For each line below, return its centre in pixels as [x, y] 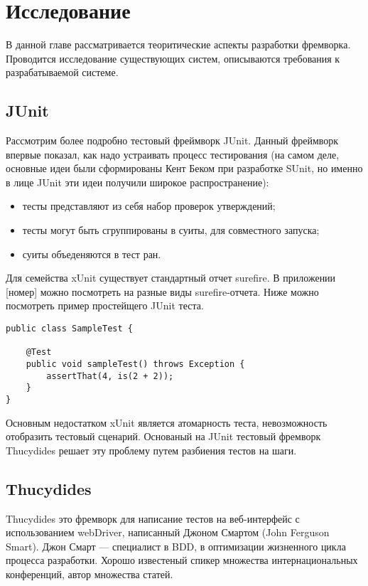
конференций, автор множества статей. [90, 574]
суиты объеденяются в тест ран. [92, 254]
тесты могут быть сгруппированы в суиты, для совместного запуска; [171, 230]
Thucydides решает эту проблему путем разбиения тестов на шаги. [151, 450]
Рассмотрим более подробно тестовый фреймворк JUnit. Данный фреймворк [172, 140]
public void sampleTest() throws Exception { [135, 364]
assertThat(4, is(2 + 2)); [110, 376]
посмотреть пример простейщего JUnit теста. [105, 305]
